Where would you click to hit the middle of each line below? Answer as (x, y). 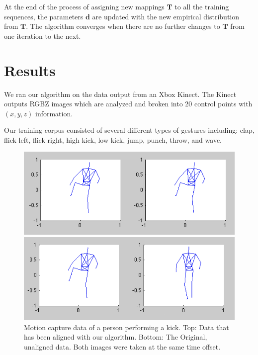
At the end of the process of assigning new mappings (84, 6)
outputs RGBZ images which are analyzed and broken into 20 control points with (128, 104)
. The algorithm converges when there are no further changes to (123, 26)
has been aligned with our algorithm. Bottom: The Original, (116, 337)
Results (30, 70)
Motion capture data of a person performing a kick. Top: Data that (127, 327)
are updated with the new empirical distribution (166, 16)
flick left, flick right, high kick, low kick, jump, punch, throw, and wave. (113, 139)
